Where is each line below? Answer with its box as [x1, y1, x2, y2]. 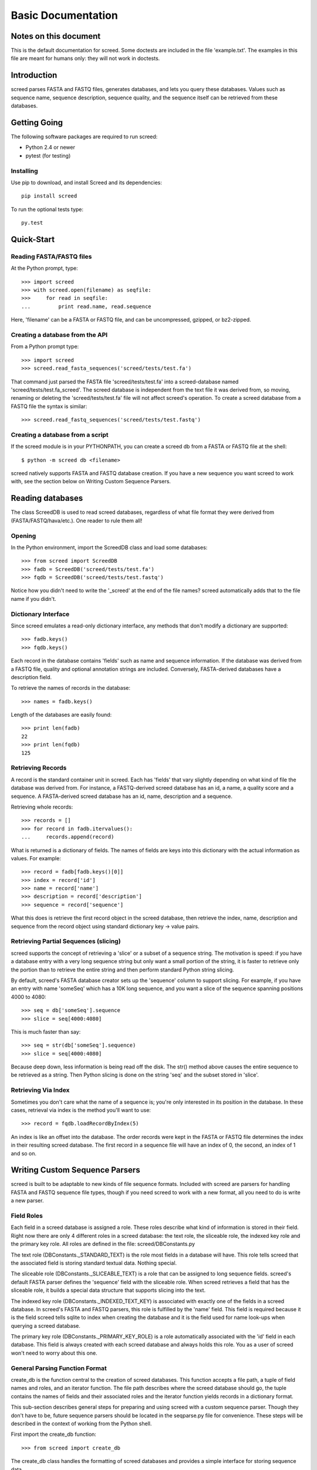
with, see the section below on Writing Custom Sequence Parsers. [11, 478, 171, 485]
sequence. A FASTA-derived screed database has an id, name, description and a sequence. [11, 793, 233, 800]
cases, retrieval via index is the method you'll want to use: [11, 1107, 151, 1114]
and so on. [11, 1150, 37, 1157]
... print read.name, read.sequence [21, 303, 152, 310]
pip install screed [21, 193, 77, 199]
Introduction [11, 71, 58, 81]
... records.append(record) [21, 834, 114, 840]
